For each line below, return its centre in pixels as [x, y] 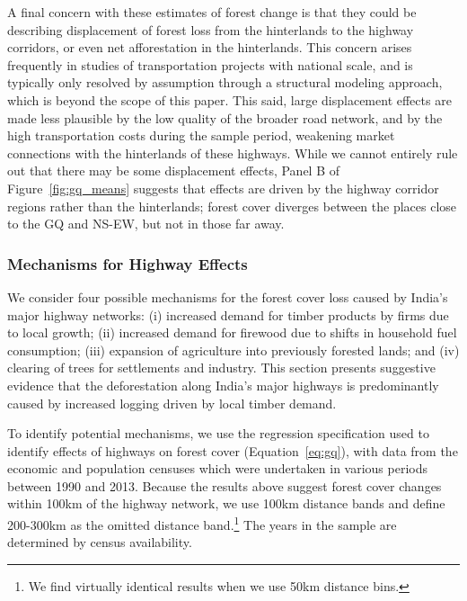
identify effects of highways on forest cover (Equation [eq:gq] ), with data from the [233, 450]
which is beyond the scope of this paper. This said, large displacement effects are [229, 99]
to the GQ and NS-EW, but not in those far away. [146, 224]
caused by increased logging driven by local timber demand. [172, 403]
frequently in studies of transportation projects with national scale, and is [210, 64]
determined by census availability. [100, 542]
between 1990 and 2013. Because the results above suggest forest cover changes [225, 485]
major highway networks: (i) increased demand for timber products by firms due [228, 314]
